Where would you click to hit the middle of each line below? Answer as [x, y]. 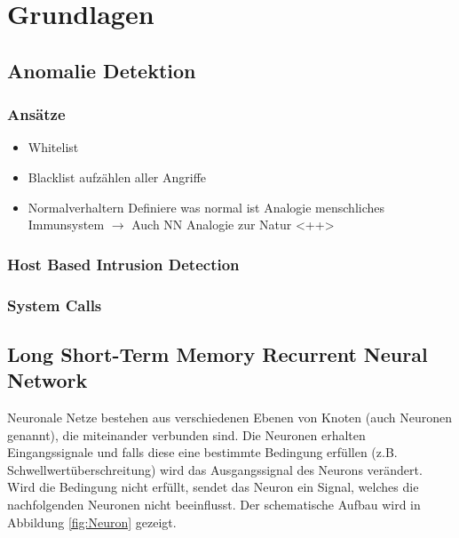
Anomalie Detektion [102, 70]
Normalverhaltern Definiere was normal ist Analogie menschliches [206, 207]
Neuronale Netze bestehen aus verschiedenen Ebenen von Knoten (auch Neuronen [230, 418]
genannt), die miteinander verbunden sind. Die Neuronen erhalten [186, 434]
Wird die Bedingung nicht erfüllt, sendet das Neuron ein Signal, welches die [213, 487]
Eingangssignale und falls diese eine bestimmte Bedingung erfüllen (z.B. [202, 452]
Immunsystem [66, 225]
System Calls [55, 305]
